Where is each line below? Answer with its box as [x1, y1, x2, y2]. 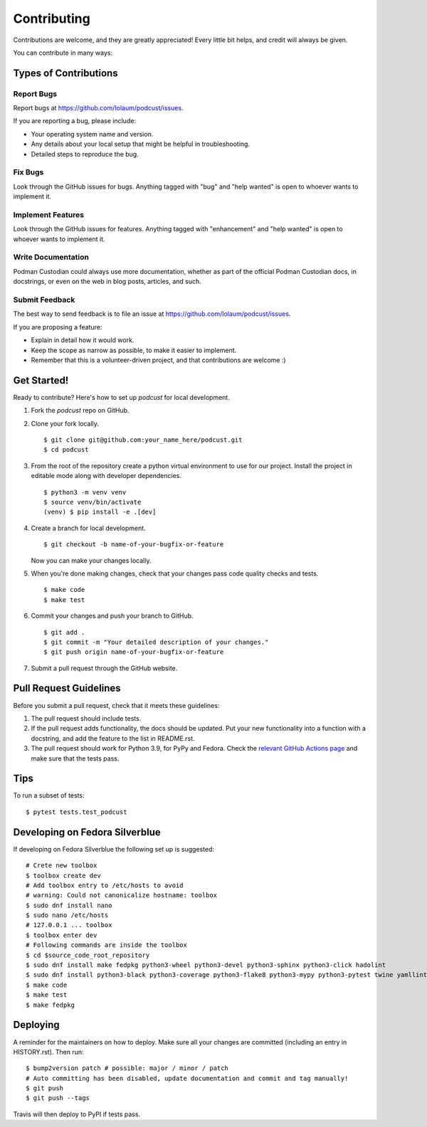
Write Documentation [13, 253, 89, 263]
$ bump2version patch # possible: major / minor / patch [26, 1064, 229, 1072]
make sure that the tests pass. [31, 754, 120, 763]
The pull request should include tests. [31, 714, 142, 722]
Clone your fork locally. [31, 419, 100, 428]
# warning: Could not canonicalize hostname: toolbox [26, 891, 217, 899]
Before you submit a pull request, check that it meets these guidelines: [13, 701, 220, 709]
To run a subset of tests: [13, 791, 85, 800]
